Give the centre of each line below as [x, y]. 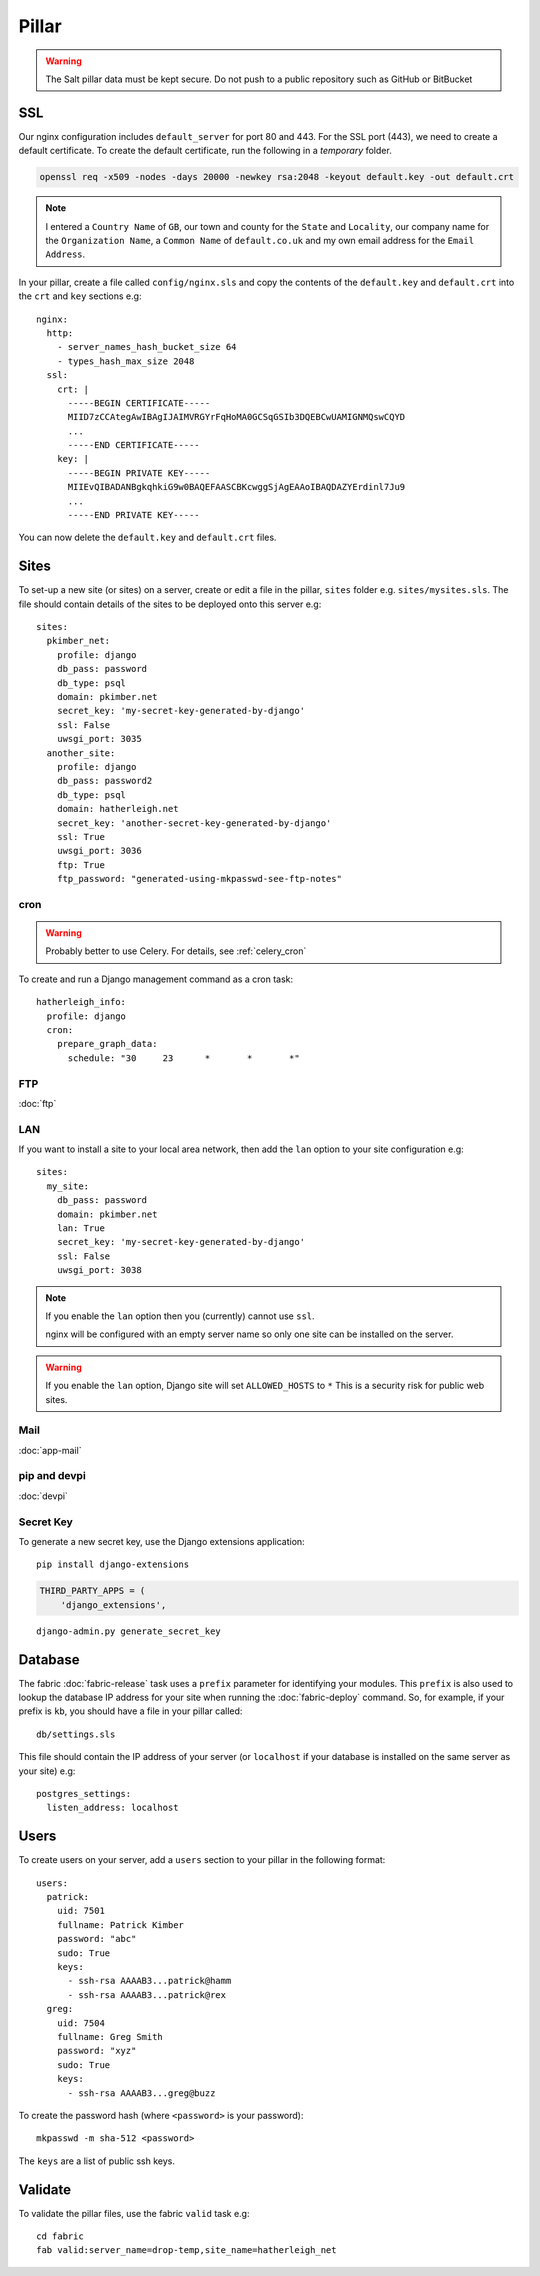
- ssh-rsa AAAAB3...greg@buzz [141, 2093]
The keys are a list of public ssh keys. [96, 2161]
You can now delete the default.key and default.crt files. [147, 537]
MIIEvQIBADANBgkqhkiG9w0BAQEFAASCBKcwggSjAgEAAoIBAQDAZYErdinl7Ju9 [236, 487]
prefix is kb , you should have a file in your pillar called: [130, 1711]
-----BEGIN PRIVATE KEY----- [139, 473]
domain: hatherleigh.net [117, 809]
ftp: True [80, 864]
